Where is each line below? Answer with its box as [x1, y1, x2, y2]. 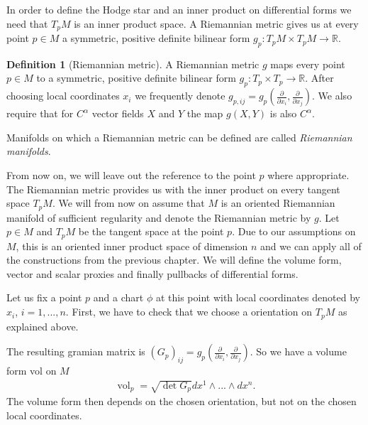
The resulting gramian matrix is [6, 344, 145, 359]
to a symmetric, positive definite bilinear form [36, 70, 236, 85]
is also [269, 106, 297, 121]
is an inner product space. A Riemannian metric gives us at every [74, 16, 359, 31]
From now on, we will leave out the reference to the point [6, 168, 256, 183]
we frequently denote [135, 88, 225, 103]
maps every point [270, 56, 345, 71]
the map [186, 106, 223, 121]
